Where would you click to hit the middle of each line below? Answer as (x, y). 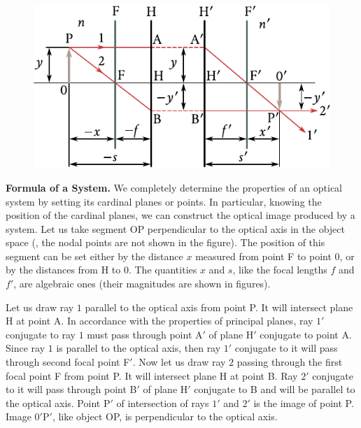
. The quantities (163, 270)
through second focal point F (68, 362)
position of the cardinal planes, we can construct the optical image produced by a (180, 215)
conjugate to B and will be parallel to (275, 389)
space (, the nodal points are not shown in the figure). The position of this (165, 242)
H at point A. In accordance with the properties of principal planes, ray (160, 321)
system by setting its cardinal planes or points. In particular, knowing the (164, 201)
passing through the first (290, 362)
